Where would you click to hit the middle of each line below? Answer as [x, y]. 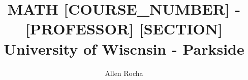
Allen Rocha [124, 73]
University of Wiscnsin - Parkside [124, 48]
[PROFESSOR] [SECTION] [124, 29]
